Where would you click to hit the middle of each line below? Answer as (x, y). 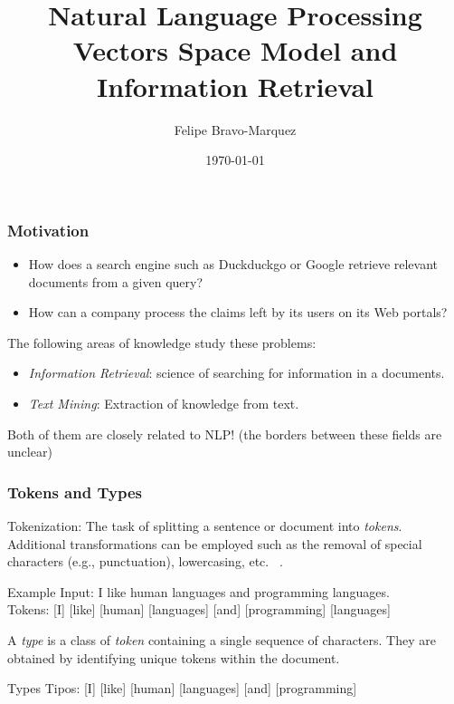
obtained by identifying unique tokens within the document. (174, 657)
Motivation (48, 230)
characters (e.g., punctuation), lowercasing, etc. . (145, 561)
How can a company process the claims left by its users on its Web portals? (238, 312)
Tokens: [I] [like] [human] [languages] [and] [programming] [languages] (199, 609)
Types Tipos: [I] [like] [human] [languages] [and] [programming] (182, 688)
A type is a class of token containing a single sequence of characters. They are (222, 639)
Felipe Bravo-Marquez (235, 129)
